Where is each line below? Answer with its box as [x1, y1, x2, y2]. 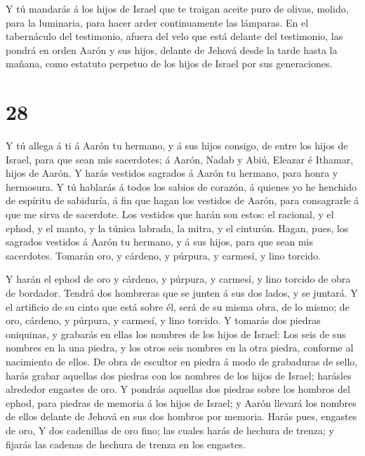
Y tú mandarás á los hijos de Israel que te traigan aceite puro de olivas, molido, [6, 1, 349, 15]
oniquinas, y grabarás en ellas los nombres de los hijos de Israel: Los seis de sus [6, 326, 346, 341]
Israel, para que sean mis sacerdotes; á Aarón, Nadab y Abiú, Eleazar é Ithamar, [6, 152, 354, 166]
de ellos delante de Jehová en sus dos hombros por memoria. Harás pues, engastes [6, 409, 357, 424]
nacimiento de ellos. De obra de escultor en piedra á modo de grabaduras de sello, [6, 354, 358, 368]
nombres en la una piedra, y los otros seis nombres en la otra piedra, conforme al [6, 340, 354, 355]
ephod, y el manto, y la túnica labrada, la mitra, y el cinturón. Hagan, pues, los [6, 220, 349, 235]
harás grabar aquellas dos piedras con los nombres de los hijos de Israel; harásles [6, 368, 352, 382]
